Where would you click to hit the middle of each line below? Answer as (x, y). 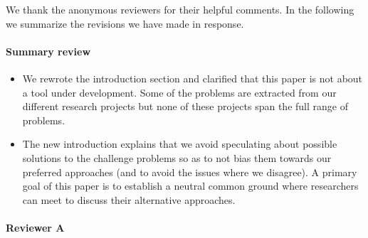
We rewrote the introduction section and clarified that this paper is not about (193, 78)
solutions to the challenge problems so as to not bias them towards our (177, 157)
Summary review (48, 51)
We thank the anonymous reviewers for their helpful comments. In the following (180, 9)
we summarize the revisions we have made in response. (125, 23)
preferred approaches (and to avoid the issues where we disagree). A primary (190, 172)
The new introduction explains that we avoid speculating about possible (180, 144)
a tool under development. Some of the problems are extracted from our (179, 92)
